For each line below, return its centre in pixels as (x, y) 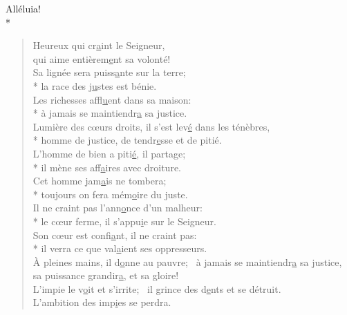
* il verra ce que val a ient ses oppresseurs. (120, 248)
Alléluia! (23, 8)
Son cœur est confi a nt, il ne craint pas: (115, 235)
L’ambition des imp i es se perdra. (102, 302)
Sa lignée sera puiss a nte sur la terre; (109, 72)
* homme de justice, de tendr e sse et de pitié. (127, 140)
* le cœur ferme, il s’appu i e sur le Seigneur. (124, 221)
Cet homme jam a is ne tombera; (100, 181)
